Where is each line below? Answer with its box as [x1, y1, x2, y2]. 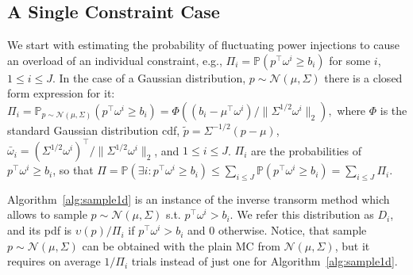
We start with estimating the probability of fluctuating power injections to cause [7, 36, 399, 53]
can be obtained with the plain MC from [82, 237, 280, 254]
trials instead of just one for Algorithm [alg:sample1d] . [131, 253, 398, 269]
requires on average [7, 253, 101, 269]
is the [380, 101, 407, 118]
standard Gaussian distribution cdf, [7, 121, 180, 138]
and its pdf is [7, 222, 72, 239]
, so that [52, 162, 94, 178]
